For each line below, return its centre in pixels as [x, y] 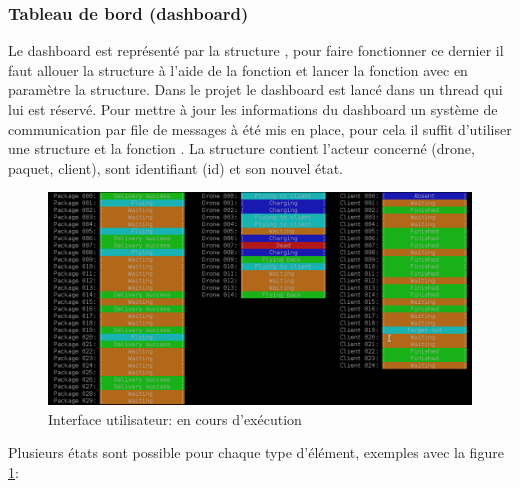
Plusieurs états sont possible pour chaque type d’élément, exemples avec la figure [256, 452]
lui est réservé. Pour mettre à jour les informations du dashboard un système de [253, 109]
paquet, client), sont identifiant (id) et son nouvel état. [176, 167]
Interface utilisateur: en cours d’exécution [175, 418]
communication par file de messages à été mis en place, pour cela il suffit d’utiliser [260, 128]
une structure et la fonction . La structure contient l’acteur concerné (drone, [241, 148]
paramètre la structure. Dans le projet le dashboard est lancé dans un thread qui [255, 89]
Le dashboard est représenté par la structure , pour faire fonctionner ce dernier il [256, 50]
